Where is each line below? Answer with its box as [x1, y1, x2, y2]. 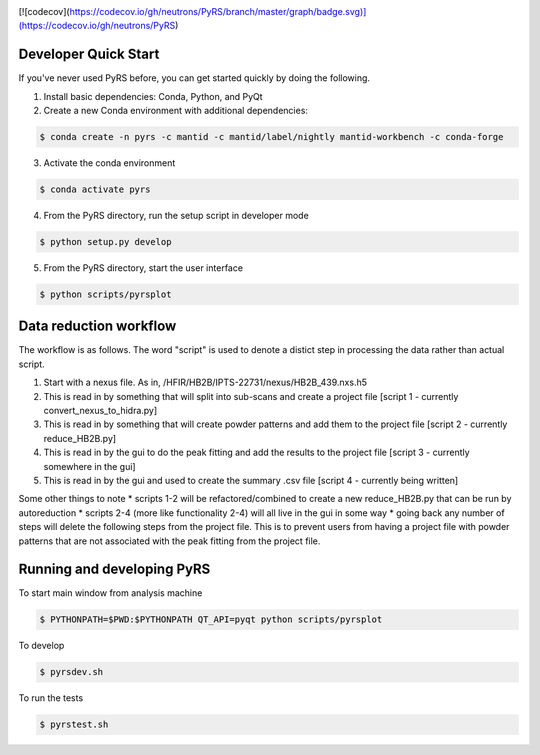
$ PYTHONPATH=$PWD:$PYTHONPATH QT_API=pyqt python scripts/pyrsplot [39, 614, 383, 625]
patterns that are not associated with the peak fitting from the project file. [18, 535, 321, 547]
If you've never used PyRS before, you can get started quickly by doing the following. [18, 72, 370, 84]
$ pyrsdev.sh [39, 666, 104, 678]
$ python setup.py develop [39, 236, 172, 247]
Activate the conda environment [43, 157, 176, 169]
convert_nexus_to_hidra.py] [43, 405, 158, 417]
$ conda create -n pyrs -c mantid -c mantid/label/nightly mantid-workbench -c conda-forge [39, 131, 504, 143]
